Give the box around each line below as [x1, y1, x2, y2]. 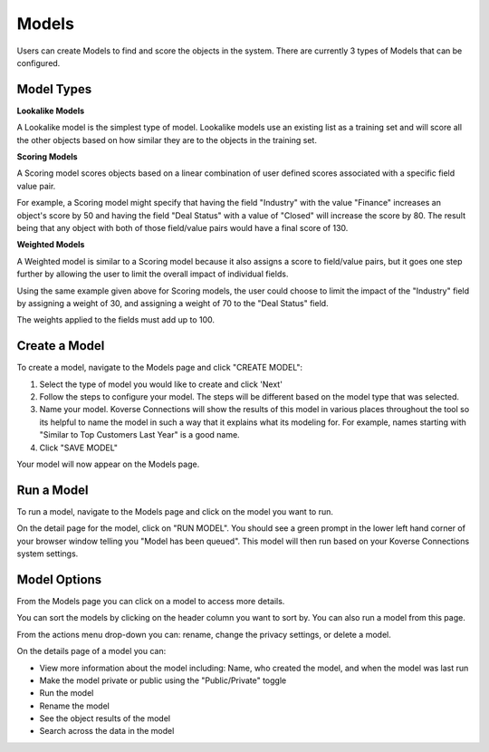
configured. [16, 57, 61, 68]
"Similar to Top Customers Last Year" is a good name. [39, 429, 240, 440]
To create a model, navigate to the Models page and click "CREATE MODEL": [16, 362, 303, 373]
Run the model [39, 688, 94, 699]
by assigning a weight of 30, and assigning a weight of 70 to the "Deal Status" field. [16, 297, 330, 308]
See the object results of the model [39, 713, 171, 724]
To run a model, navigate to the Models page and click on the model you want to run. [16, 506, 334, 516]
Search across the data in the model [39, 726, 175, 737]
